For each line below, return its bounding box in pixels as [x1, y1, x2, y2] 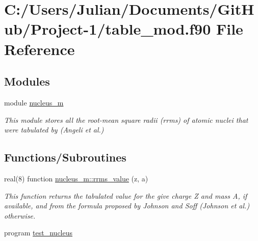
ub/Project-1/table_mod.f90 [4, 18, 211, 39]
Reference [4, 38, 75, 59]
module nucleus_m [4, 97, 64, 108]
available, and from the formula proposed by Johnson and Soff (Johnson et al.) [4, 200, 250, 211]
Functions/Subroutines [4, 149, 126, 165]
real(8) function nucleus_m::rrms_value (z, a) [4, 173, 148, 183]
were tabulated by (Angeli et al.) [4, 124, 104, 135]
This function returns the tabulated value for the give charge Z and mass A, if [4, 190, 247, 201]
